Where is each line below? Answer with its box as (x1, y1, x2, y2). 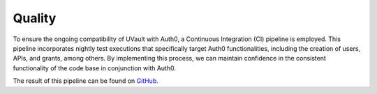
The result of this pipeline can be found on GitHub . (13, 77, 158, 85)
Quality (13, 10, 57, 26)
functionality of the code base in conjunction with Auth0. (13, 63, 176, 72)
